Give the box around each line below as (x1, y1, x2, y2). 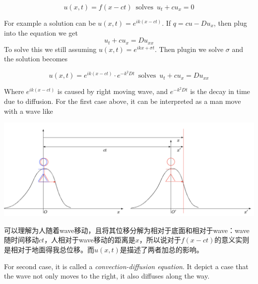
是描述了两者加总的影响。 (120, 244, 203, 255)
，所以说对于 (139, 235, 181, 245)
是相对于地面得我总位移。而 (4, 244, 94, 255)
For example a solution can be (4, 18, 96, 28)
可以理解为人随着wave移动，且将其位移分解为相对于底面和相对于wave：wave (4, 225, 250, 235)
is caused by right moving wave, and (57, 86, 168, 96)
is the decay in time (190, 86, 250, 96)
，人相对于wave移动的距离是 (44, 235, 135, 245)
